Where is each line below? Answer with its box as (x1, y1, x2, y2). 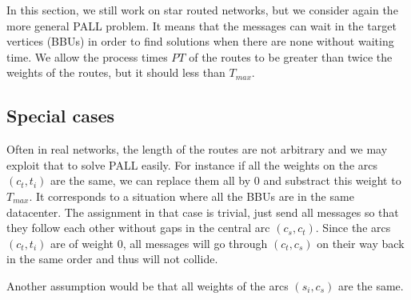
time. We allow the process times (6, 48, 168, 65)
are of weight (50, 234, 114, 251)
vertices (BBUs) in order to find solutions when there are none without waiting (6, 33, 394, 50)
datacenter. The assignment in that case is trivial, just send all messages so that (6, 203, 399, 220)
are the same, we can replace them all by (50, 172, 251, 189)
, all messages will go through (122, 234, 268, 251)
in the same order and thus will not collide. (6, 250, 218, 267)
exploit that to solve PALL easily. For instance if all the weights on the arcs (6, 156, 378, 173)
